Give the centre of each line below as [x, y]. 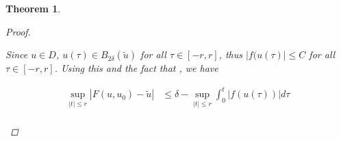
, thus [230, 54]
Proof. [18, 31]
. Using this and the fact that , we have [136, 68]
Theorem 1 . [33, 8]
